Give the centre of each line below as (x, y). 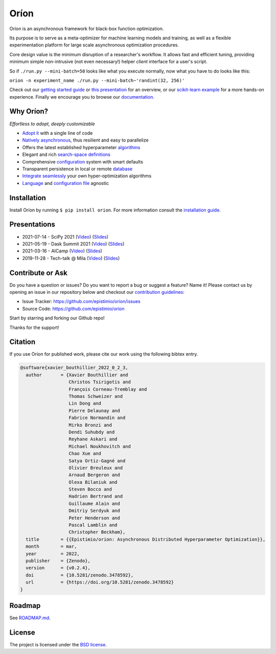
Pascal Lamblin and (93, 525)
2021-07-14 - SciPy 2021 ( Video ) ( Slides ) (65, 237)
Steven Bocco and (90, 489)
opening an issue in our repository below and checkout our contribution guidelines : (97, 292)
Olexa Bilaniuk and (93, 482)
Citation (22, 342)
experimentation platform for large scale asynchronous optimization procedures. (94, 45)
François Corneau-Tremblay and (108, 389)
